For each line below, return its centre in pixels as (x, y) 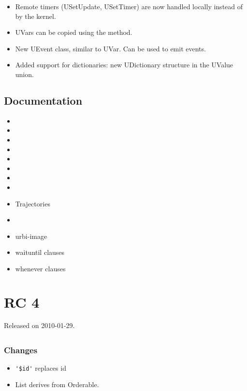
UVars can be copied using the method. (74, 32)
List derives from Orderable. (57, 384)
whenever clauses (40, 268)
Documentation (43, 100)
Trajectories (33, 203)
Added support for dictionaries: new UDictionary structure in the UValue (124, 65)
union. (24, 74)
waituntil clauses (40, 252)
